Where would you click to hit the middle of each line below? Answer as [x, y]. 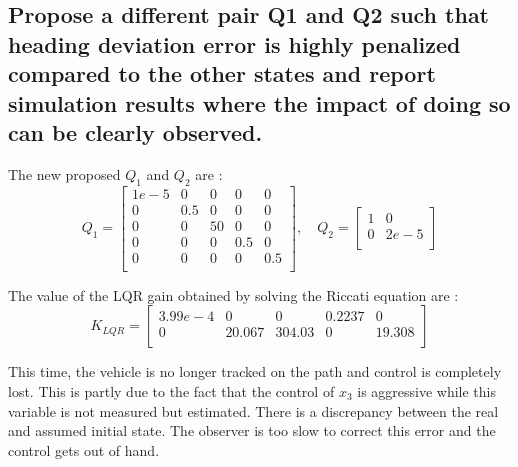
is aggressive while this [427, 390]
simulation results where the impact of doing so [259, 102]
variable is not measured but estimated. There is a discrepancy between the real [253, 410]
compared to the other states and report [222, 73]
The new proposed [64, 173]
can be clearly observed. [135, 131]
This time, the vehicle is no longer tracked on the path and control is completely [255, 371]
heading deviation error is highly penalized [234, 43]
